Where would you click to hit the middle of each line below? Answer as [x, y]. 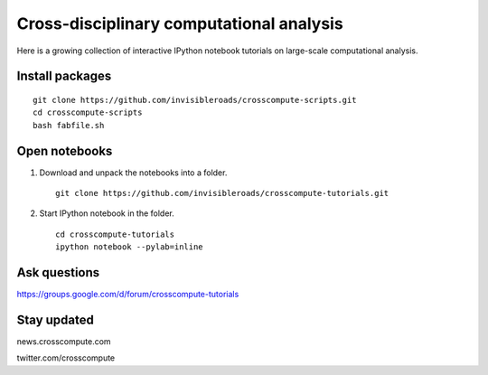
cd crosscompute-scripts [88, 112]
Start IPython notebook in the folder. [107, 213]
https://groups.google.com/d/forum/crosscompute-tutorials [128, 295]
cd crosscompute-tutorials [115, 234]
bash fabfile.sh [69, 125]
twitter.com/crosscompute [66, 358]
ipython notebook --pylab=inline [129, 247]
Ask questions [58, 272]
